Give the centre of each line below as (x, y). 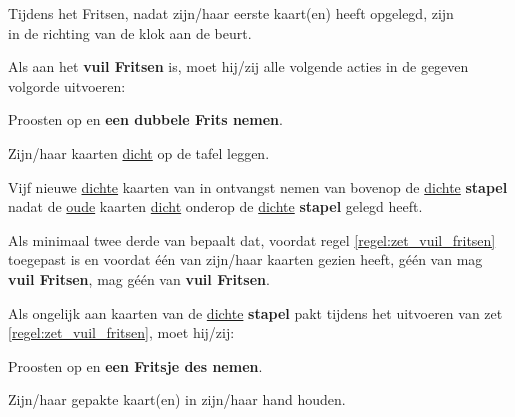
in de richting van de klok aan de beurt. (130, 32)
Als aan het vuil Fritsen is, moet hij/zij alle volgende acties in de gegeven (238, 66)
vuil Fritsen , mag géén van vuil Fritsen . (139, 278)
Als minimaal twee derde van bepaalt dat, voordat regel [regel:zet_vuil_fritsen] (252, 239)
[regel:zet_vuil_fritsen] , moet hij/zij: (121, 332)
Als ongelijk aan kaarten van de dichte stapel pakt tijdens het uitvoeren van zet (255, 312)
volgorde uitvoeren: (67, 85)
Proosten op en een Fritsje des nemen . (135, 365)
